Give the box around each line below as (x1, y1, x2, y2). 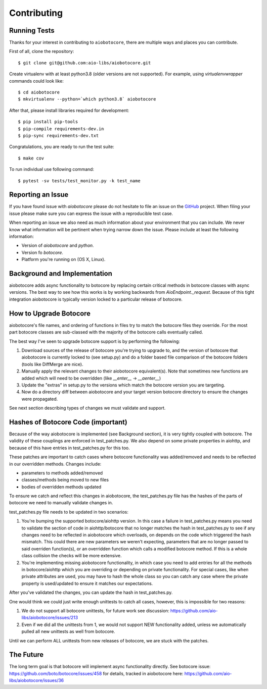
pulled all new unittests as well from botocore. (21, 629, 116, 635)
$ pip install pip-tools (18, 119, 78, 125)
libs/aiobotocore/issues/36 (9, 678, 64, 684)
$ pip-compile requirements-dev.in (18, 126, 104, 131)
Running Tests (9, 26, 54, 35)
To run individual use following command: (9, 166, 94, 172)
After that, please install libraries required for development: (9, 107, 130, 113)
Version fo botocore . (21, 249, 64, 255)
